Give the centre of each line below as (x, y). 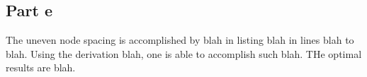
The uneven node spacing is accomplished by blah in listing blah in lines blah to (180, 40)
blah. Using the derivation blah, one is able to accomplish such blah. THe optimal (184, 53)
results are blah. (41, 67)
